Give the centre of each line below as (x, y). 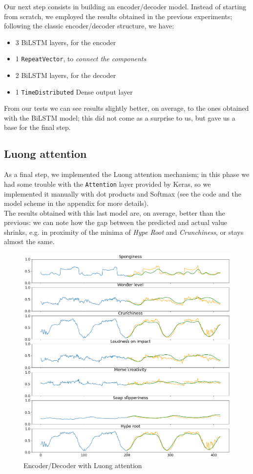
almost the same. (29, 241)
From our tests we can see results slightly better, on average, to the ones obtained (126, 108)
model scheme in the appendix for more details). (76, 203)
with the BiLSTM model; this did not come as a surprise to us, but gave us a (120, 117)
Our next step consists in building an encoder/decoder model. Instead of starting (125, 6)
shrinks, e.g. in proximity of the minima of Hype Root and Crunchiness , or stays (124, 232)
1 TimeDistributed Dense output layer (74, 91)
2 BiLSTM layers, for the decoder (66, 75)
